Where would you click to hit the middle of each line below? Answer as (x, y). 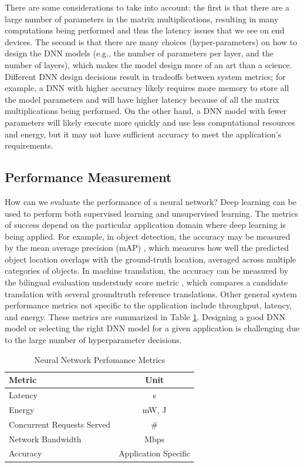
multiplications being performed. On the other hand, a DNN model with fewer (146, 111)
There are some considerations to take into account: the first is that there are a (147, 7)
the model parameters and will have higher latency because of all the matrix (142, 99)
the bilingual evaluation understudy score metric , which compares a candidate (146, 282)
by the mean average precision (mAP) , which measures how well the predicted (147, 248)
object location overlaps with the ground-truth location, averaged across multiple (151, 259)
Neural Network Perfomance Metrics (100, 359)
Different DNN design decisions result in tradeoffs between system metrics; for (145, 76)
